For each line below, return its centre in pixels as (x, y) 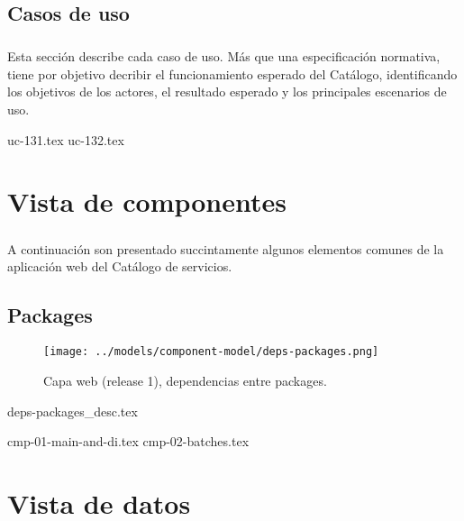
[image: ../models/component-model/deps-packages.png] (211, 352)
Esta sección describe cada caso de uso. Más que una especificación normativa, (224, 56)
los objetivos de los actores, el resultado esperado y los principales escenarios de (227, 91)
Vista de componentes (147, 201)
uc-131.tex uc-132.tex (66, 139)
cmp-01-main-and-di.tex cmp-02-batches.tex (128, 441)
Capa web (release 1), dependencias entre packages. (185, 380)
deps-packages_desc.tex (73, 411)
